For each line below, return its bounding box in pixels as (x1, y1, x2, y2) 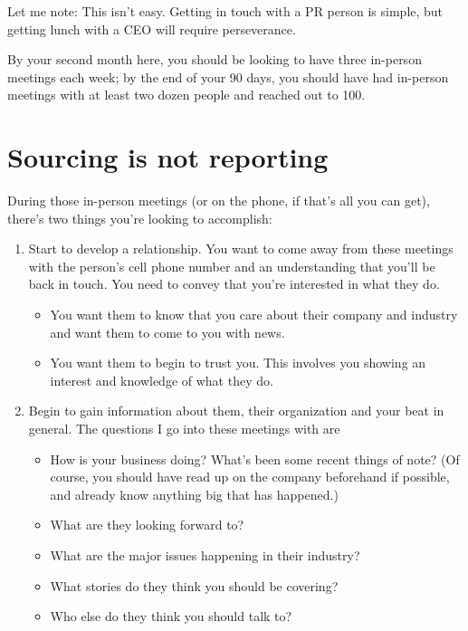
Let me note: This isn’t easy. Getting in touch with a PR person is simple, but (7, 2, 444, 20)
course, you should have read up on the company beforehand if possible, (50, 467, 450, 486)
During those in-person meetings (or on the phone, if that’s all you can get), (7, 191, 430, 210)
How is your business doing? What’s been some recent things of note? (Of (50, 449, 460, 468)
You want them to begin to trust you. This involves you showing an (50, 353, 426, 372)
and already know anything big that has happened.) (50, 484, 339, 503)
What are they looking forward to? (50, 515, 244, 534)
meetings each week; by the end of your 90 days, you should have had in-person (7, 67, 449, 86)
